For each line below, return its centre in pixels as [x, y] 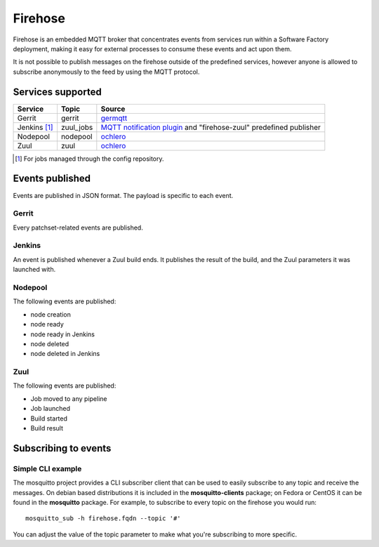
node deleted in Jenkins [65, 354]
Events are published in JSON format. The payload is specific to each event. [123, 195]
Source [113, 109]
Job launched [50, 409]
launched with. [34, 270]
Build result [47, 428]
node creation [51, 314]
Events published [52, 179]
